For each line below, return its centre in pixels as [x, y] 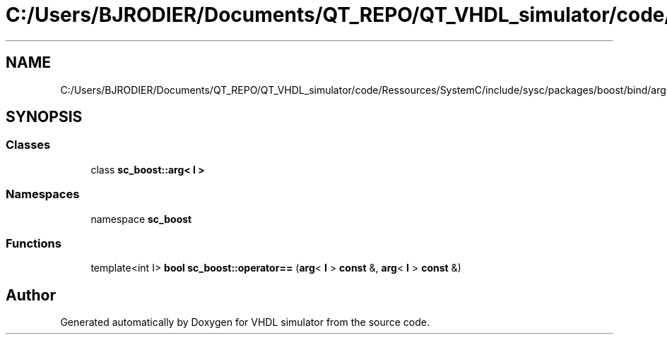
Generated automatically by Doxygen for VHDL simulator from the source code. [245, 322]
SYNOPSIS [44, 117]
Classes [28, 145]
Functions [34, 243]
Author [31, 295]
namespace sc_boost [141, 219]
